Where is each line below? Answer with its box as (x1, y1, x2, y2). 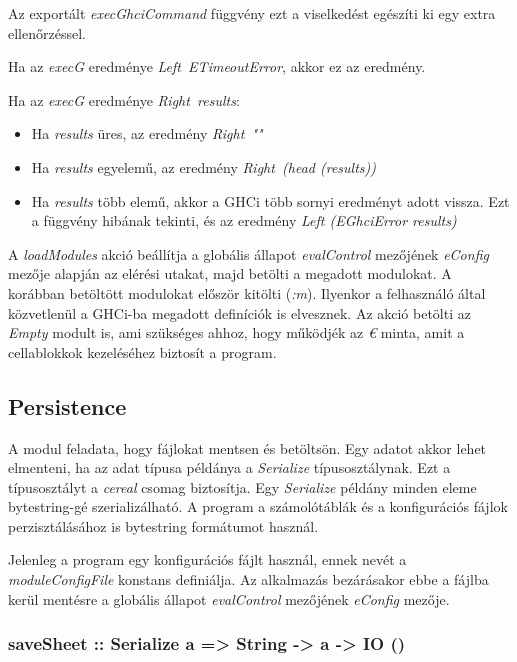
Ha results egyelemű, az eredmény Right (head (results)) (31, 156, 377, 177)
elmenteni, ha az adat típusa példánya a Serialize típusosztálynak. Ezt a (8, 457, 451, 478)
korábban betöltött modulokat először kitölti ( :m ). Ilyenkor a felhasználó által (8, 282, 486, 303)
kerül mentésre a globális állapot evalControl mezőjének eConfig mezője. (8, 588, 450, 609)
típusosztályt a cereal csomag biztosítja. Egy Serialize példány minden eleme (8, 476, 477, 497)
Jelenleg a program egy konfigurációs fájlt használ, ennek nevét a (8, 549, 407, 570)
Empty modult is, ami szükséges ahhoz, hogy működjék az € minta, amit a (8, 322, 465, 343)
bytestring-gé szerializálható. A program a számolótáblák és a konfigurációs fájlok (8, 496, 508, 517)
